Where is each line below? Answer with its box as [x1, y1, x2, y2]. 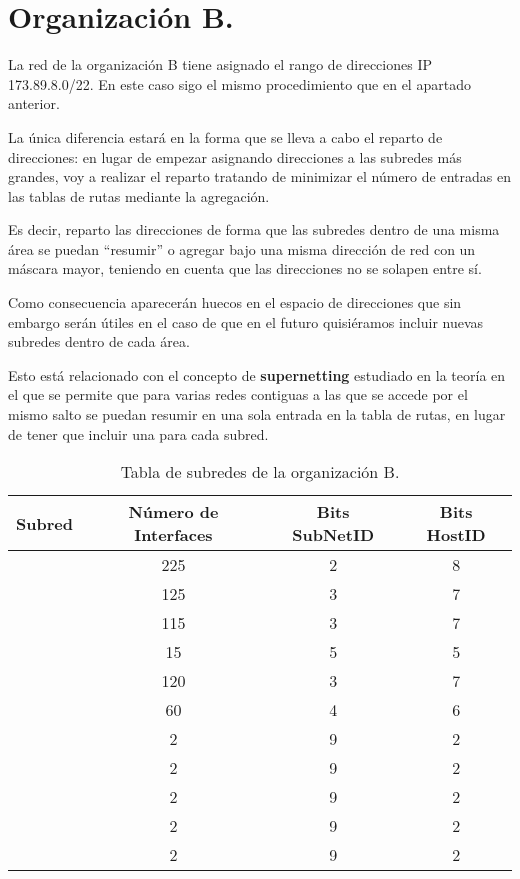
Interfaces [134, 523, 213, 547]
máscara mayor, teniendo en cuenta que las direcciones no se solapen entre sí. [8, 258, 482, 279]
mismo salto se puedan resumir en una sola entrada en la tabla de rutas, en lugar [8, 404, 506, 425]
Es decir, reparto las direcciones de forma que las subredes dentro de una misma [8, 219, 500, 240]
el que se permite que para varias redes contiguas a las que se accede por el [8, 384, 468, 405]
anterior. [8, 93, 60, 114]
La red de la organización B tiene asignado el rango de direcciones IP [8, 54, 432, 75]
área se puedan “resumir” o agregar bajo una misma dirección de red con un [8, 238, 476, 259]
